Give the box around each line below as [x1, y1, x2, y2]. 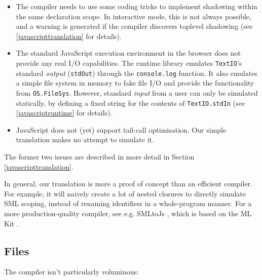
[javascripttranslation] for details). [16, 30, 122, 41]
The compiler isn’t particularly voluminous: [4, 266, 139, 277]
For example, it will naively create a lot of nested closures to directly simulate [4, 188, 246, 198]
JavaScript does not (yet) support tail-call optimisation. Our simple [16, 124, 227, 135]
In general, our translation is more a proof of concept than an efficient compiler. [4, 178, 252, 189]
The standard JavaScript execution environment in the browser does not [16, 48, 241, 58]
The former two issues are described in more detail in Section [4, 151, 195, 162]
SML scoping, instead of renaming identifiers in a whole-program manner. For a [4, 198, 252, 209]
